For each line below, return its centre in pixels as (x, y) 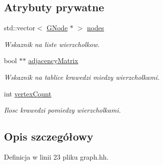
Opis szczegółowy (49, 136)
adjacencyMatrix (53, 60)
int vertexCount (28, 93)
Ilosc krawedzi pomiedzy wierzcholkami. (62, 110)
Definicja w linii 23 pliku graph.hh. (56, 156)
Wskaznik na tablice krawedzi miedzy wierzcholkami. (82, 77)
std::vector (20, 28)
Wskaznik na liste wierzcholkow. (52, 44)
